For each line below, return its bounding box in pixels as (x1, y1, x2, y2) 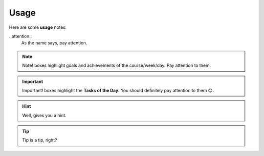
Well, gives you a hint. (22, 112, 66, 118)
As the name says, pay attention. (21, 40, 88, 46)
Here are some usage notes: (9, 24, 67, 30)
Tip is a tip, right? (22, 137, 57, 143)
